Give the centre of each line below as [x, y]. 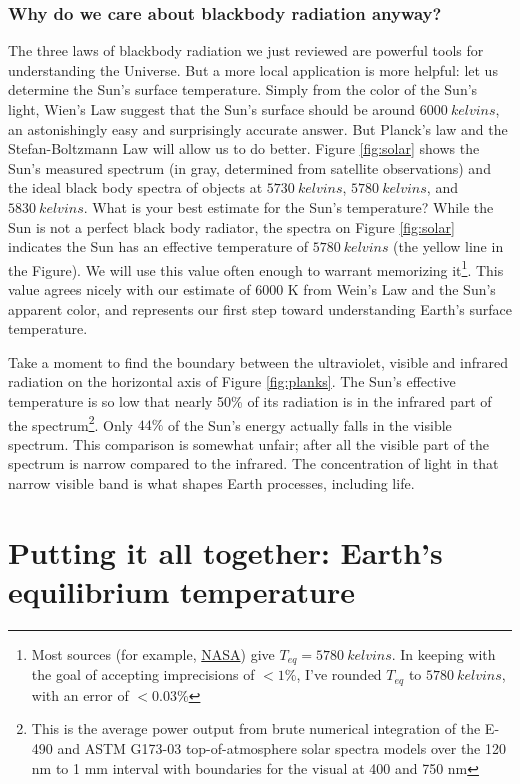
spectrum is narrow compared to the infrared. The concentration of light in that [253, 463]
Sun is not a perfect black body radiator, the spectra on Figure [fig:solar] [231, 226]
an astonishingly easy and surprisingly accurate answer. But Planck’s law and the [258, 128]
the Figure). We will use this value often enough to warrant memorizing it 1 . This [256, 268]
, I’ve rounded [339, 674]
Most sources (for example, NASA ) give [153, 653]
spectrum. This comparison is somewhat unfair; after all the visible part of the [248, 443]
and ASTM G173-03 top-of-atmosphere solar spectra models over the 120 [281, 748]
